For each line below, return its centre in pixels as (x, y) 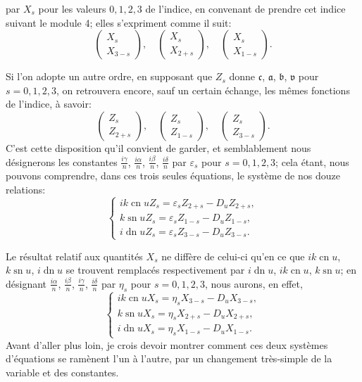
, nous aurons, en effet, (254, 283)
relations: (26, 189)
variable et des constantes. (62, 372)
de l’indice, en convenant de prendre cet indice (245, 8)
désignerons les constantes (62, 161)
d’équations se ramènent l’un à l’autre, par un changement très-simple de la (169, 358)
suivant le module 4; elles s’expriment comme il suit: (119, 22)
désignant (26, 283)
